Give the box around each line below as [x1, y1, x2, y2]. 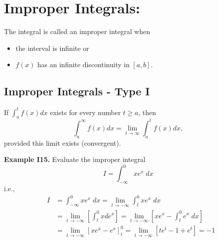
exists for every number [50, 107, 121, 117]
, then [138, 107, 156, 117]
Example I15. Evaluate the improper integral [4, 154, 146, 164]
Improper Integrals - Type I [4, 83, 150, 99]
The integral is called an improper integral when [4, 26, 150, 37]
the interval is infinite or [15, 42, 89, 53]
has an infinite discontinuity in [37, 59, 130, 70]
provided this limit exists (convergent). [4, 137, 121, 148]
